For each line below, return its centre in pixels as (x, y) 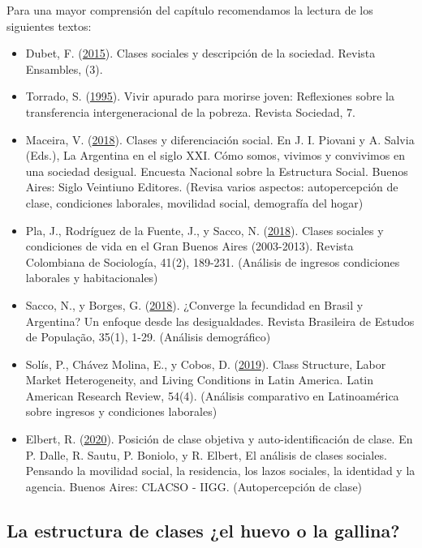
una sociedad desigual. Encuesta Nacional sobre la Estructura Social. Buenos (217, 171)
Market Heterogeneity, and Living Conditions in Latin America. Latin (199, 380)
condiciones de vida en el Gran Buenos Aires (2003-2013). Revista (189, 246)
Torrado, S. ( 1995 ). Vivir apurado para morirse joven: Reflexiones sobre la (210, 96)
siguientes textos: (49, 26)
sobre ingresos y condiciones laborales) (121, 411)
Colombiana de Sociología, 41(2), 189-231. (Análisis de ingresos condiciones (213, 261)
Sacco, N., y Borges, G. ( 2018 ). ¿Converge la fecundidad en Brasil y (194, 304)
